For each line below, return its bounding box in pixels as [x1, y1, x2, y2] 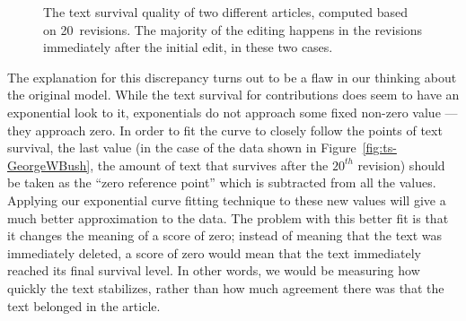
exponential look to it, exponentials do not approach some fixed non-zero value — [7, 102, 458, 121]
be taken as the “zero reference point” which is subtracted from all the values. [7, 173, 436, 192]
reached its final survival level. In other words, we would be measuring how [7, 261, 420, 280]
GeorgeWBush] [7, 155, 91, 174]
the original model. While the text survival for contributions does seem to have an [7, 85, 460, 104]
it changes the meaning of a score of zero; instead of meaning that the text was [7, 226, 443, 245]
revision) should [357, 155, 445, 174]
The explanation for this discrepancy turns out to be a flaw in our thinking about [7, 67, 457, 86]
